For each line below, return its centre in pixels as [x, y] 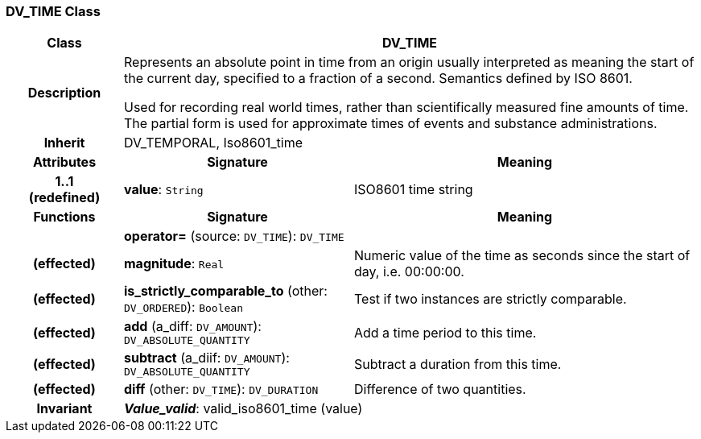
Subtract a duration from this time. [458, 364]
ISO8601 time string [413, 190]
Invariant [64, 409]
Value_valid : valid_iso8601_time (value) [243, 409]
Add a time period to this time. [445, 332]
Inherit [64, 143]
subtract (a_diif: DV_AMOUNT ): [206, 358]
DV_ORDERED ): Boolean [183, 307]
